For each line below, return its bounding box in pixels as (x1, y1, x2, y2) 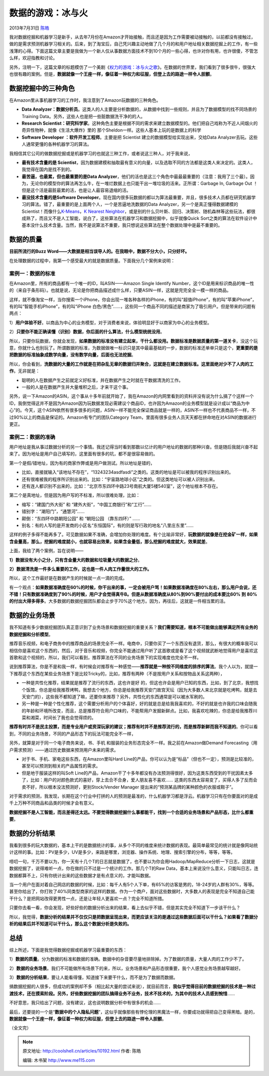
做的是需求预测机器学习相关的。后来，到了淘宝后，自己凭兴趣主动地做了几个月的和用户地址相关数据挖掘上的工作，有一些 (9, 41, 258, 47)
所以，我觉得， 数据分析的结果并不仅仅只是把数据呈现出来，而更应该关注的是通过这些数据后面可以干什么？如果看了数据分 (9, 914, 258, 920)
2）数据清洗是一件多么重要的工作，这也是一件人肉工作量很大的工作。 (9, 566, 152, 572)
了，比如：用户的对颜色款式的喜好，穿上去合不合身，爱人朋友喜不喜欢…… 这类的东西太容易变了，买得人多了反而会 (21, 777, 258, 783)
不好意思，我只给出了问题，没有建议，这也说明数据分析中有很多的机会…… (9, 1000, 161, 1006)
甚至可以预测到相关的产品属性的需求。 (21, 763, 101, 769)
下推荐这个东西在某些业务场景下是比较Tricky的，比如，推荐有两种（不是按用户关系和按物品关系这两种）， (9, 670, 225, 676)
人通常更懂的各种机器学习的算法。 (21, 141, 92, 147)
